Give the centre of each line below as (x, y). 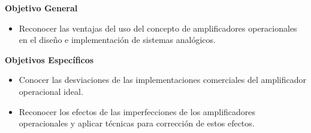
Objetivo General (41, 8)
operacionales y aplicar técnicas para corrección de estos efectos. (137, 123)
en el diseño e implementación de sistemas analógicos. (117, 40)
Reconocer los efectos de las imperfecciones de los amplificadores (137, 111)
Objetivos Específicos (49, 59)
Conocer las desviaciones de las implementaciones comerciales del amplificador (163, 80)
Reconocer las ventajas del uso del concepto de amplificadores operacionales (158, 28)
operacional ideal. (51, 91)
